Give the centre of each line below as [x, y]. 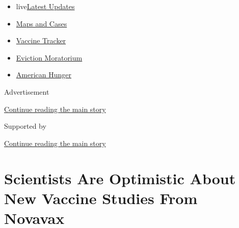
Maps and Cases [42, 23]
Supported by [25, 126]
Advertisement [27, 91]
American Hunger [44, 75]
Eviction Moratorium [49, 57]
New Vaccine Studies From [101, 198]
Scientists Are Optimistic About [120, 178]
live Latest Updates [45, 6]
